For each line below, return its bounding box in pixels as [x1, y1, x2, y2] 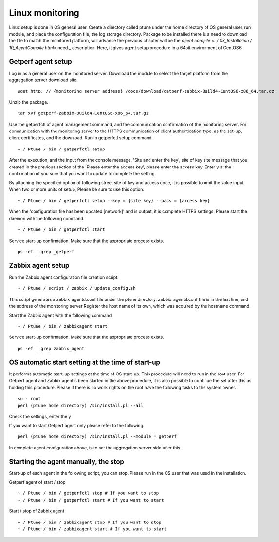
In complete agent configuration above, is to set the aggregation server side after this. [9, 445, 182, 450]
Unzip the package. [9, 99, 49, 105]
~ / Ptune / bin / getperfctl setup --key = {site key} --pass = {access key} [18, 198, 210, 204]
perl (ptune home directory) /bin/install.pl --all [18, 403, 144, 409]
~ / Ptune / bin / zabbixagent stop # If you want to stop [18, 519, 162, 525]
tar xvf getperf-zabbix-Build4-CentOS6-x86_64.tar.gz [18, 111, 149, 116]
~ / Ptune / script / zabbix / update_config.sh [18, 285, 136, 291]
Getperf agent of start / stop [9, 479, 66, 485]
